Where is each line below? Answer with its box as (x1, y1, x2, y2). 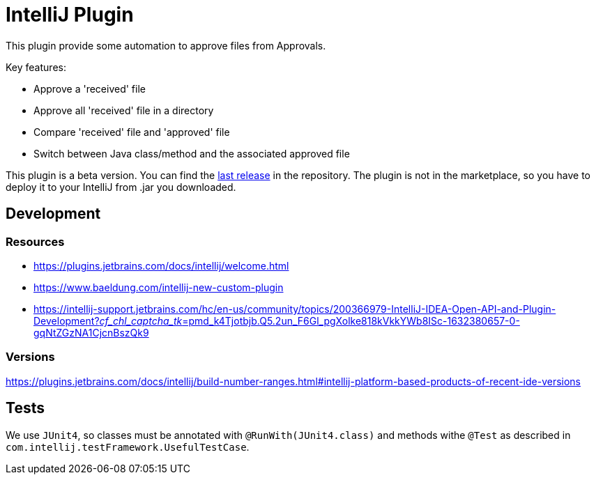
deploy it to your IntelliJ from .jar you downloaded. (6, 180, 236, 193)
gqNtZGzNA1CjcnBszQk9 (33, 326, 149, 339)
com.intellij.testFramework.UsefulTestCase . (6, 440, 250, 453)
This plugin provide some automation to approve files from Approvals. (6, 39, 326, 52)
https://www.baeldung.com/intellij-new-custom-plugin (33, 281, 284, 293)
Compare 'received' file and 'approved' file (33, 125, 230, 138)
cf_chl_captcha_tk (99, 314, 183, 327)
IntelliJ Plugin (6, 3, 134, 26)
